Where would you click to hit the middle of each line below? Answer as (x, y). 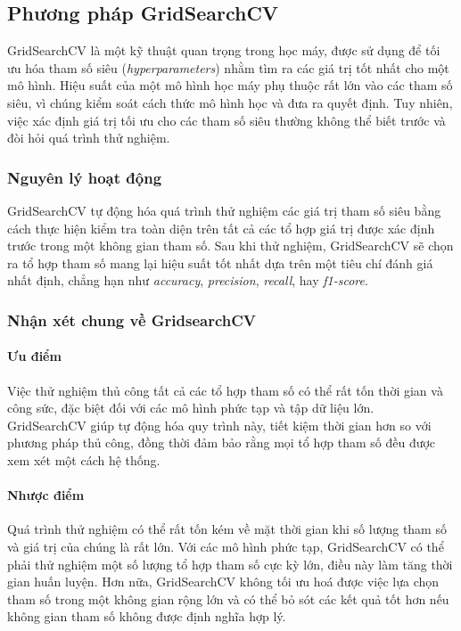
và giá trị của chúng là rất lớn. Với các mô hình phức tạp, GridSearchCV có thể (226, 546)
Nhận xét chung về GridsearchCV (132, 320)
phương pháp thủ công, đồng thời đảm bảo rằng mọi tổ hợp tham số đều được (222, 443)
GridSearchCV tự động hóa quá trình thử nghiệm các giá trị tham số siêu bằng (224, 210)
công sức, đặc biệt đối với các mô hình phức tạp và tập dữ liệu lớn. (191, 408)
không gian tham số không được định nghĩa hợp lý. (147, 616)
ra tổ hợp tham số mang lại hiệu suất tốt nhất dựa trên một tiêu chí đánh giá (220, 262)
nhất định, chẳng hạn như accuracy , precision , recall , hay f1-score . (188, 280)
